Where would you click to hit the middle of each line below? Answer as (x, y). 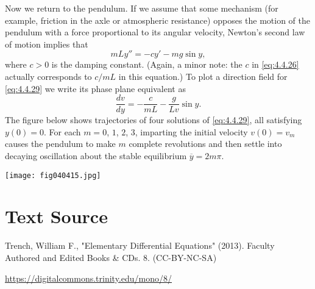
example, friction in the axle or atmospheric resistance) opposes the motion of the (158, 20)
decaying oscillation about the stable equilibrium (96, 155)
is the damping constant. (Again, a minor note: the (147, 64)
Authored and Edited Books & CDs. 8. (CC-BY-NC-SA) (111, 257)
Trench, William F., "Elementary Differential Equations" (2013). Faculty (140, 245)
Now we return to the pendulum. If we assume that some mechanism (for (142, 8)
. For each (62, 131)
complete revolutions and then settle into (205, 144)
